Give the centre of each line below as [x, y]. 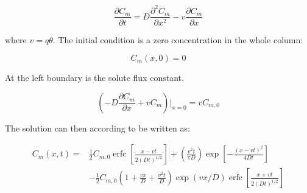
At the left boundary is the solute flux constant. [94, 78]
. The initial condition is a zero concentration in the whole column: [178, 39]
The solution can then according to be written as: [97, 128]
